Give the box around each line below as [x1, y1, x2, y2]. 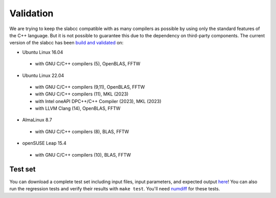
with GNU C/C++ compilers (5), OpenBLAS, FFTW [35, 61, 141, 67]
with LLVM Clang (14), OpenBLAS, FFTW [35, 105, 121, 112]
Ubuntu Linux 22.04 [22, 72, 64, 79]
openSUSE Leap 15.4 [22, 140, 66, 146]
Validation [9, 8, 54, 19]
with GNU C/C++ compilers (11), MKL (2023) [35, 91, 129, 97]
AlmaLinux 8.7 [22, 117, 52, 123]
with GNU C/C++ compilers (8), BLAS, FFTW [35, 128, 129, 135]
